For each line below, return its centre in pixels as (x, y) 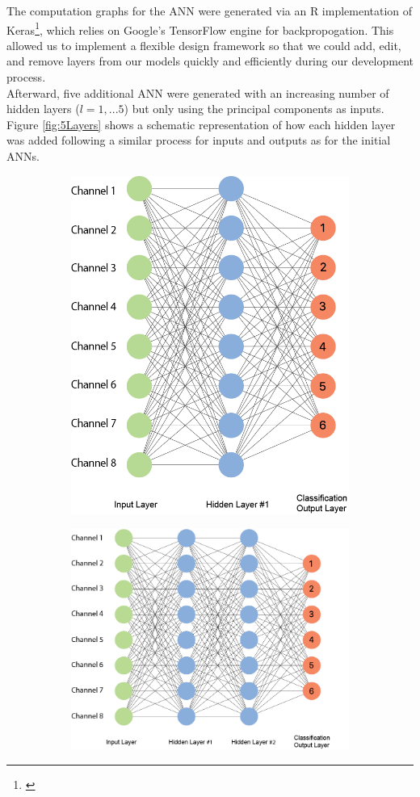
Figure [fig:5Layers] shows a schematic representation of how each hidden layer (201, 124)
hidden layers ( (43, 109)
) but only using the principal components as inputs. (254, 109)
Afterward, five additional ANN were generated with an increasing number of (198, 92)
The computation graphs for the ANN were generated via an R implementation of (210, 10)
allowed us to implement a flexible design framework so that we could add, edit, (204, 45)
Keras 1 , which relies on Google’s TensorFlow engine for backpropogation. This (200, 28)
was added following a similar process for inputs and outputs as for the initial (199, 140)
